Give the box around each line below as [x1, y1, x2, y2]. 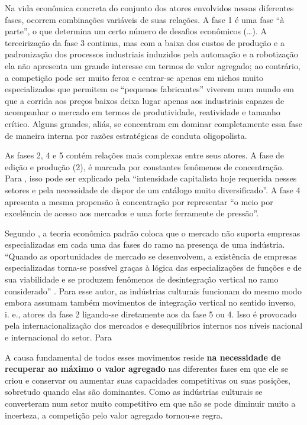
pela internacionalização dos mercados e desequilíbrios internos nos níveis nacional [5, 319, 303, 332]
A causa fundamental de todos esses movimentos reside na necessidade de [5, 351, 281, 363]
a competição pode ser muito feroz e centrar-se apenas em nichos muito [5, 71, 264, 83]
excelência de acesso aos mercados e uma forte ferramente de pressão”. [5, 207, 259, 219]
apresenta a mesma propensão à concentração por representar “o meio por [5, 195, 273, 207]
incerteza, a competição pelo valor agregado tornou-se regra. [5, 408, 223, 421]
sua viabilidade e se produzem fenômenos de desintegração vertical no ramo [5, 273, 279, 286]
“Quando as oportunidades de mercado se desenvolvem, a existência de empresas [5, 249, 297, 262]
